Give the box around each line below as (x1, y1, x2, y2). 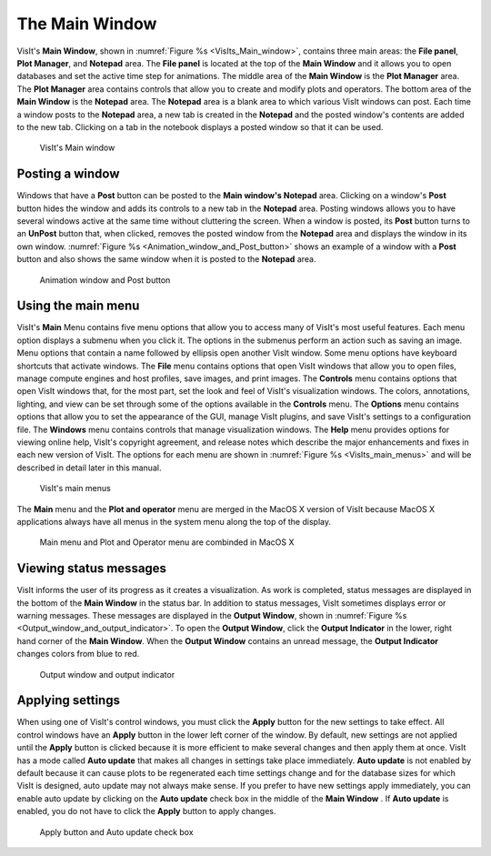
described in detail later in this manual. (16, 462, 162, 473)
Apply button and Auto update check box (39, 826, 195, 837)
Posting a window (16, 166, 120, 182)
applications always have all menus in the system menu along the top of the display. (16, 516, 332, 527)
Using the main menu (16, 298, 140, 314)
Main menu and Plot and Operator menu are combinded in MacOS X (39, 537, 295, 548)
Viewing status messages (16, 560, 167, 577)
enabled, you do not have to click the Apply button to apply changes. (16, 806, 276, 817)
